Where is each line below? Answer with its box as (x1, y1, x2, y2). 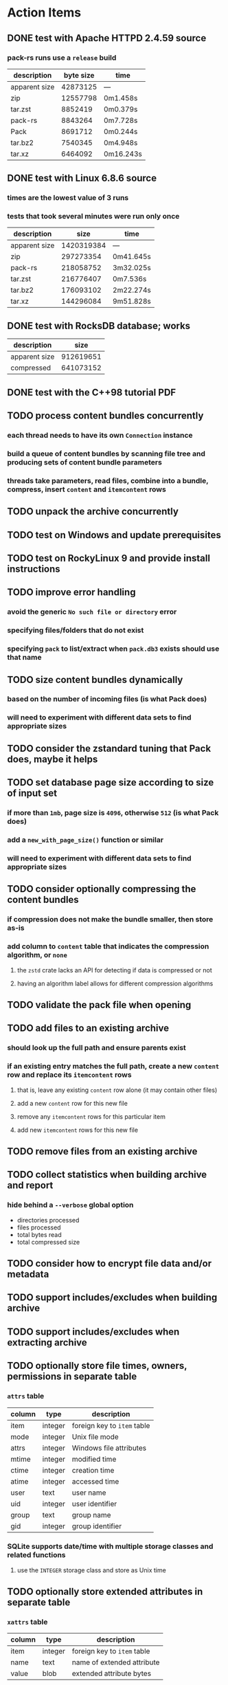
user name (71, 1488, 106, 1497)
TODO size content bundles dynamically (7, 673, 183, 685)
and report (7, 1180, 54, 1192)
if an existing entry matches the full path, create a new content (7, 1062, 220, 1071)
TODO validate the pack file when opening (7, 998, 192, 1011)
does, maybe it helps (7, 753, 98, 765)
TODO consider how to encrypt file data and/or (7, 1258, 212, 1269)
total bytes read (16, 1230, 62, 1238)
